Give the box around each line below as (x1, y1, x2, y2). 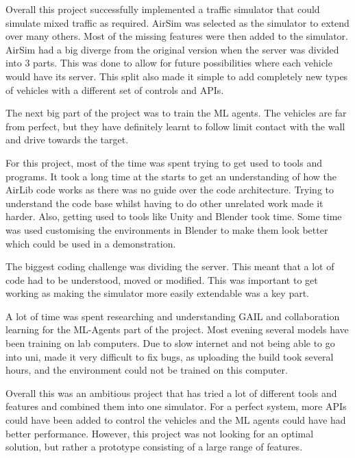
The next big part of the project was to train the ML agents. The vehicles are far (5, 106, 347, 120)
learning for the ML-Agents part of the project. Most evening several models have (5, 322, 349, 337)
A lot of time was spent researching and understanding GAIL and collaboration (5, 309, 340, 323)
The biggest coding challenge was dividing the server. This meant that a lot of (5, 259, 334, 274)
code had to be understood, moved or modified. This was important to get (5, 272, 318, 287)
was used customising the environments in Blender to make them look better (5, 222, 328, 237)
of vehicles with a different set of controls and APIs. (5, 82, 224, 97)
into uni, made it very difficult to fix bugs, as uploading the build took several (5, 349, 334, 363)
